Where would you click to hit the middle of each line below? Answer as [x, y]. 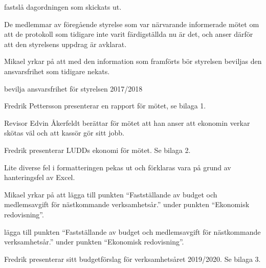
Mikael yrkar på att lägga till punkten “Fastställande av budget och [111, 194]
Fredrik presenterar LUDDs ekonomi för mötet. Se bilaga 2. [97, 150]
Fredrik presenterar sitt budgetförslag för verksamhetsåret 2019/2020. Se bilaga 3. [132, 259]
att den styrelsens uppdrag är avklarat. [65, 44]
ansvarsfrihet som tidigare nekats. [57, 71]
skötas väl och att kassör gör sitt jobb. [64, 133]
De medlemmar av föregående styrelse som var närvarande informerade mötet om [132, 24]
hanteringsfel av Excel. [40, 177]
